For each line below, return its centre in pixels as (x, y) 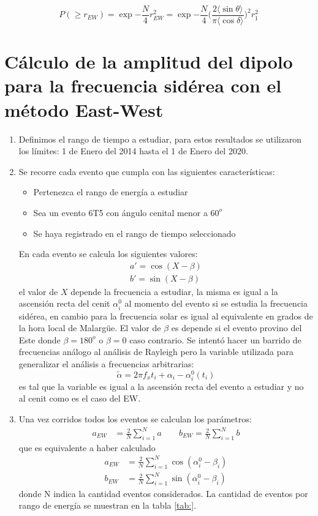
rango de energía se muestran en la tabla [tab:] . (108, 505)
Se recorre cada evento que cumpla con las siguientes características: (147, 171)
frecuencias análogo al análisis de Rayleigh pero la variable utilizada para (156, 352)
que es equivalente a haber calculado (87, 447)
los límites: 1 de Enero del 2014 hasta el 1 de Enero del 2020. (133, 151)
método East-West (84, 109)
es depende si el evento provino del (237, 328)
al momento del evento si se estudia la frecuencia (216, 303)
